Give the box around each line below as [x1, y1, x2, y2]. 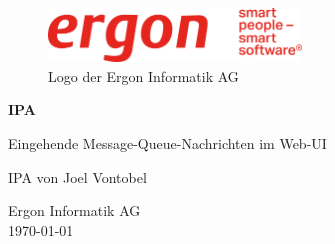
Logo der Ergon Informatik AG [48, 65, 239, 86]
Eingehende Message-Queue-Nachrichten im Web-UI [8, 132, 327, 153]
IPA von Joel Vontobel [8, 166, 147, 187]
